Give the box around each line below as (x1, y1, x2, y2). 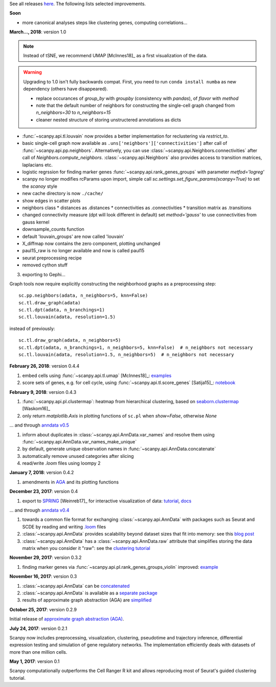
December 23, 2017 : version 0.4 (9, 489, 78, 495)
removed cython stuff (22, 262, 68, 268)
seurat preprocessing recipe (22, 255, 82, 261)
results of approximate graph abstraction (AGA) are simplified (22, 597, 152, 603)
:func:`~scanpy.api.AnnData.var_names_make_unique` (22, 438, 137, 445)
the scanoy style (22, 183, 57, 189)
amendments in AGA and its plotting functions (22, 479, 119, 485)
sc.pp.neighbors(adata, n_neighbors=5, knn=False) (18, 293, 148, 299)
